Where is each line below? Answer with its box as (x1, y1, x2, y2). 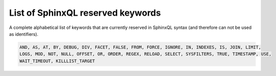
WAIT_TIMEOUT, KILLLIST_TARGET (19, 58, 96, 64)
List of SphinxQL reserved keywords (9, 7, 161, 18)
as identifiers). (9, 31, 39, 37)
